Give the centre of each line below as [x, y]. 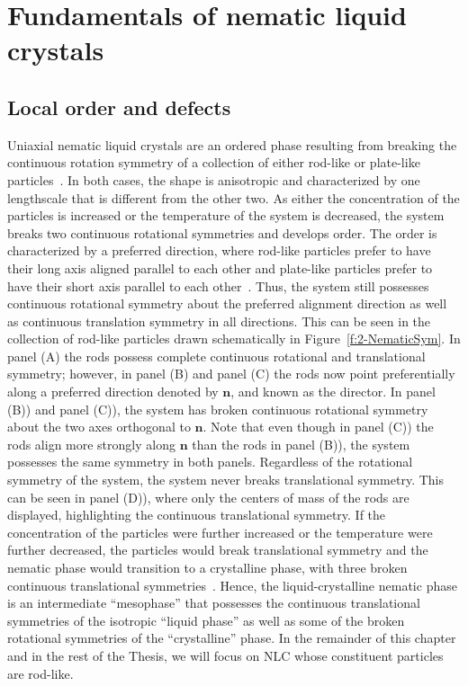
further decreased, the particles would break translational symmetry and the [218, 550]
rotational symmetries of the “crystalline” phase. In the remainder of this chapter [232, 638]
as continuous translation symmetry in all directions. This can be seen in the [219, 321]
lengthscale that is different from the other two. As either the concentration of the [234, 197]
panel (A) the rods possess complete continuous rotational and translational [216, 356]
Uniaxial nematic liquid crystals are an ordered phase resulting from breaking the [232, 144]
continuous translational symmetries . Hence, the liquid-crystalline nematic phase [232, 585]
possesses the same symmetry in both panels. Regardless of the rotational [210, 462]
